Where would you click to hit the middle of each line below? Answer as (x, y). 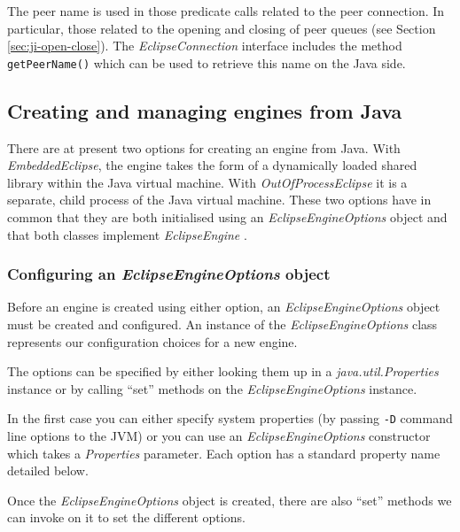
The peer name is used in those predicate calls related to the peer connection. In (226, 11)
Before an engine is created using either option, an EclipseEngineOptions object (224, 307)
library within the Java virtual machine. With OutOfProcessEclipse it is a (207, 182)
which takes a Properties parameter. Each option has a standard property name (224, 453)
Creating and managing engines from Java (205, 110)
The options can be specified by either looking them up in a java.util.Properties (223, 371)
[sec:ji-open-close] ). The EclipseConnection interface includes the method (205, 46)
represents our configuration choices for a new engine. (152, 341)
